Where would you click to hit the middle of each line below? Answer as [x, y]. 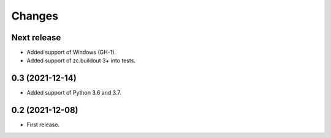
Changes [35, 16]
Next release [36, 38]
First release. [43, 125]
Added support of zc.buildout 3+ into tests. [81, 60]
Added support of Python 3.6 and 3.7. [74, 93]
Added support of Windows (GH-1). [71, 53]
